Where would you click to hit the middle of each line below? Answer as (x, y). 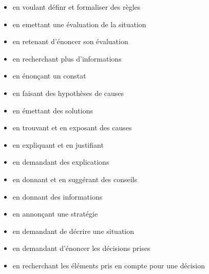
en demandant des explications (61, 162)
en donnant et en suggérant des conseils (75, 179)
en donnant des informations (58, 196)
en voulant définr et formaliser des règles (77, 7)
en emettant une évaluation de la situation (79, 24)
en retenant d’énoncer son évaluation (70, 41)
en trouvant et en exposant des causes (72, 128)
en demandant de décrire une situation (73, 231)
